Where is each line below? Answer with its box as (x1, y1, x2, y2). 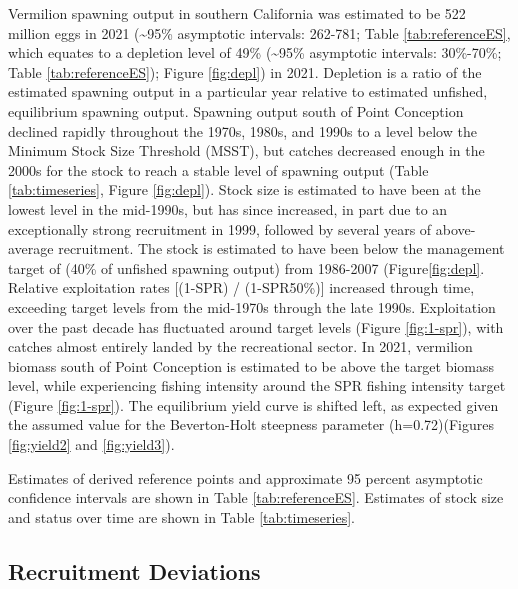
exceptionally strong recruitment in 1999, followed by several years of (8, 218, 432, 239)
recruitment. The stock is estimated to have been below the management (58, 238, 505, 259)
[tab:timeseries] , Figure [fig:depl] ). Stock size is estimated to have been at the (8, 179, 481, 200)
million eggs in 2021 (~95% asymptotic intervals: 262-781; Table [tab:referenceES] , (8, 22, 511, 43)
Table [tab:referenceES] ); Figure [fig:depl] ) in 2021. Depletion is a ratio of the (8, 61, 482, 82)
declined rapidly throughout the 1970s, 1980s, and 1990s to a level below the (8, 120, 477, 141)
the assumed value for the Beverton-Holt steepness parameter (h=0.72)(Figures (8, 414, 494, 435)
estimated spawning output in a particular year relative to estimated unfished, (8, 81, 488, 102)
